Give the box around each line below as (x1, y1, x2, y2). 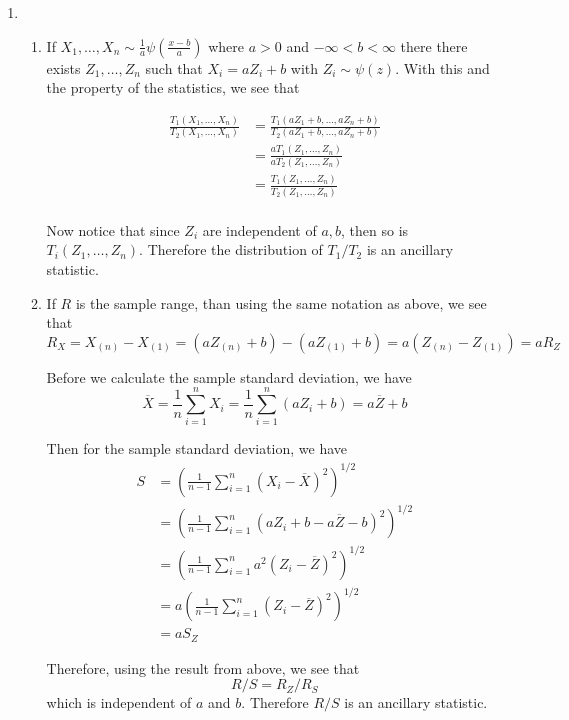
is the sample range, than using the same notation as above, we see (75, 292, 487, 313)
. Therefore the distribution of (139, 239, 323, 260)
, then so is (341, 219, 409, 240)
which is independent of (46, 692, 192, 713)
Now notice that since (46, 219, 180, 240)
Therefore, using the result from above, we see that (46, 657, 360, 678)
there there (400, 35, 468, 56)
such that (145, 57, 203, 78)
